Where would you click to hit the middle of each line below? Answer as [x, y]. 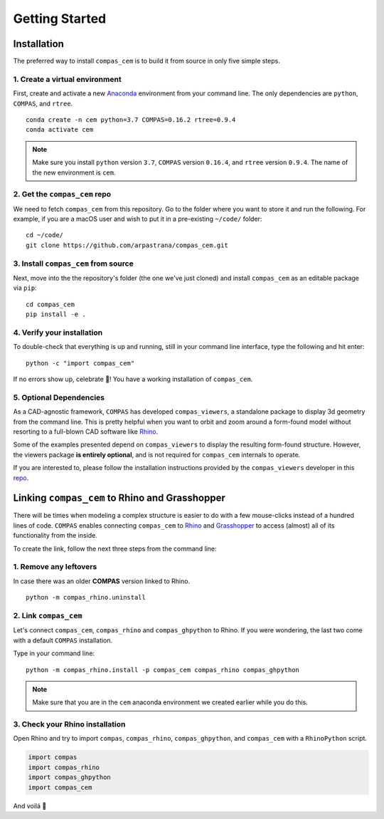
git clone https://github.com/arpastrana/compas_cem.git [127, 245]
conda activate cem [60, 130]
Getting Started [60, 19]
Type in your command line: [54, 653]
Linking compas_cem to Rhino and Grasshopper [119, 498]
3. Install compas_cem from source [74, 264]
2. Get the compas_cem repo [62, 194]
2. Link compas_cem [48, 615]
